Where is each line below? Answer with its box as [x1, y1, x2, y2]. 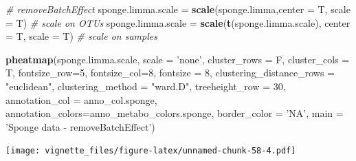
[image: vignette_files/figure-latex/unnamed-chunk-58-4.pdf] [5, 146, 296, 156]
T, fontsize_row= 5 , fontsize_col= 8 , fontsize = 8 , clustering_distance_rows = [5, 65, 335, 80]
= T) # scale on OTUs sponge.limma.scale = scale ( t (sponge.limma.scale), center [5, 15, 351, 30]
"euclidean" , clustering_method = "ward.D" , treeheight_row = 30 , [5, 78, 286, 93]
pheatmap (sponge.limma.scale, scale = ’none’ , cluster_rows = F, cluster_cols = [5, 52, 350, 66]
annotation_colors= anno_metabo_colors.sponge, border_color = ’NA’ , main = [5, 106, 344, 120]
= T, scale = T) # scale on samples [5, 29, 157, 43]
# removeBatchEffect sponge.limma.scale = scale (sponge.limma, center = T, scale [5, 2, 351, 16]
